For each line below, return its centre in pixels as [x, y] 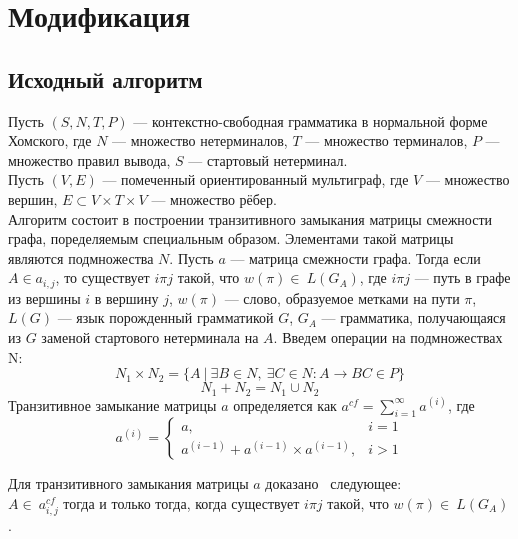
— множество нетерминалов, [200, 140]
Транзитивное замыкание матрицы [112, 404]
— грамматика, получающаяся [413, 317]
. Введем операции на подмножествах [388, 336]
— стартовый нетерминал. [268, 159]
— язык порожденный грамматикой [165, 317]
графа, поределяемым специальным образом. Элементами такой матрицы [231, 238]
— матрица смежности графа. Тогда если [355, 257]
